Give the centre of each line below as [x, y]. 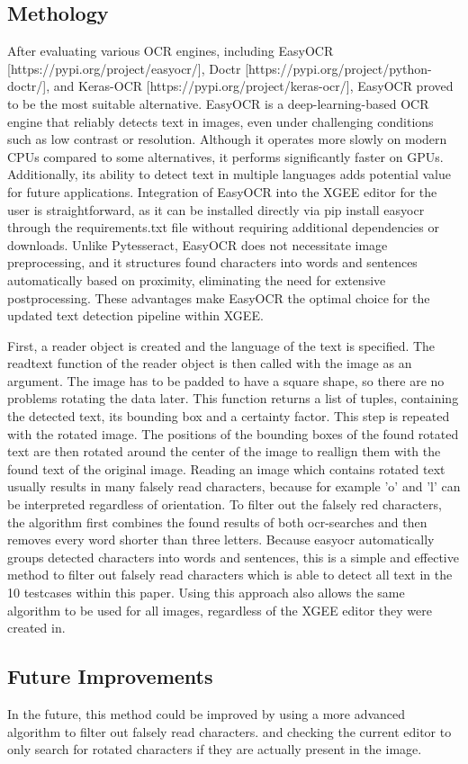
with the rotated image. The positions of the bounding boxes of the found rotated [233, 433]
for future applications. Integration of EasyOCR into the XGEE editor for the [222, 191]
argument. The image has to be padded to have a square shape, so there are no [226, 380]
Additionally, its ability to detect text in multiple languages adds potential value [229, 174]
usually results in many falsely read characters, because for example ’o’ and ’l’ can [234, 486]
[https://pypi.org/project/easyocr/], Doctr [124, 68]
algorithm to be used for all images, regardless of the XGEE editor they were [220, 610]
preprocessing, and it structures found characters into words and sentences [212, 262]
